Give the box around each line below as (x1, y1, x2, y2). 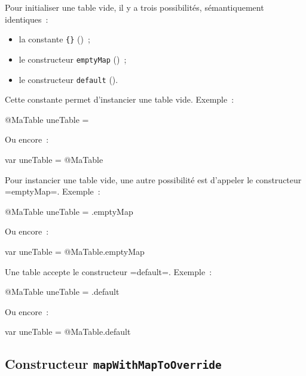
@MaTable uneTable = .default (5, 285, 120, 298)
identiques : (5, 13, 48, 25)
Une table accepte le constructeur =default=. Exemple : (5, 265, 212, 278)
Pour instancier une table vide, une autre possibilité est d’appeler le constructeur (5, 173, 302, 186)
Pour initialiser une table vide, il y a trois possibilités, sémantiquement (5, 1, 264, 13)
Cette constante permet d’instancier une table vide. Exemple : (5, 93, 234, 106)
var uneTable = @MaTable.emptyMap (5, 245, 145, 257)
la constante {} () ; (19, 33, 90, 45)
